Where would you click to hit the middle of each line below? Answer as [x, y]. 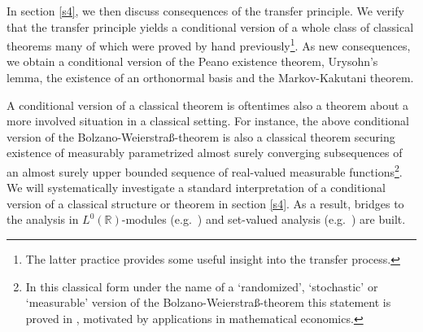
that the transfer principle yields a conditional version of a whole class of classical [210, 26]
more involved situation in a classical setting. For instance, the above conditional [208, 121]
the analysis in [43, 219]
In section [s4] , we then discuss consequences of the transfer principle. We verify [205, 11]
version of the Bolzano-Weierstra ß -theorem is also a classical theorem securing [201, 136]
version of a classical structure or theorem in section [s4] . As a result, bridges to [205, 203]
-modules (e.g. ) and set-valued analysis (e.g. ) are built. [264, 219]
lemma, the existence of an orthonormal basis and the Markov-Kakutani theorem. [210, 78]
